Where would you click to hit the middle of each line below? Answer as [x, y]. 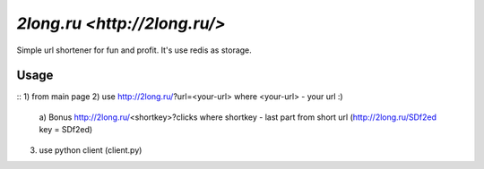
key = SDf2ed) [66, 130]
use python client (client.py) [91, 150]
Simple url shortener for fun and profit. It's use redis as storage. [134, 50]
